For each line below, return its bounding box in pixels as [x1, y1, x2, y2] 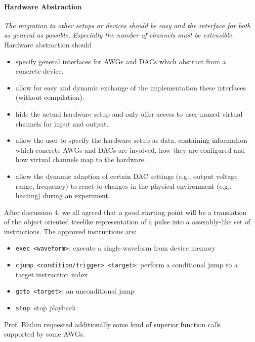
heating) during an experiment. [15, 190, 110, 201]
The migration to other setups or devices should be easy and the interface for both [4, 20, 251, 30]
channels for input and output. [15, 118, 109, 128]
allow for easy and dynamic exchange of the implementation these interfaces [15, 82, 246, 92]
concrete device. [15, 66, 64, 76]
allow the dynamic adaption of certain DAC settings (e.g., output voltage [15, 171, 238, 181]
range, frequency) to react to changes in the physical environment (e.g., [15, 180, 232, 191]
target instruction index [15, 269, 88, 279]
